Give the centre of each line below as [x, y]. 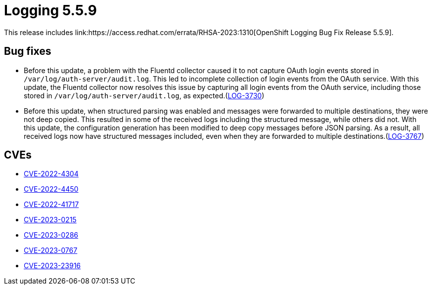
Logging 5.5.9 [50, 10]
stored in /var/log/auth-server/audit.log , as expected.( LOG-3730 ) [144, 95]
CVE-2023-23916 [52, 266]
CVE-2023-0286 [51, 235]
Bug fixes [28, 51]
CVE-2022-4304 [51, 174]
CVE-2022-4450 [51, 189]
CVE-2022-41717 [51, 205]
